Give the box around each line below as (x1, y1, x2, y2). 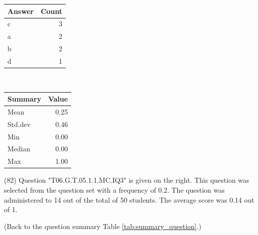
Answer (7, 5, 34, 16)
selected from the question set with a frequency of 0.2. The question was (4, 184, 225, 195)
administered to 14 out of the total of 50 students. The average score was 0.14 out (4, 194, 255, 205)
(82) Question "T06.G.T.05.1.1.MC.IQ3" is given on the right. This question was (4, 175, 250, 185)
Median (7, 143, 30, 154)
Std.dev (7, 118, 31, 129)
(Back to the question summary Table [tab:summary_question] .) (4, 221, 202, 231)
